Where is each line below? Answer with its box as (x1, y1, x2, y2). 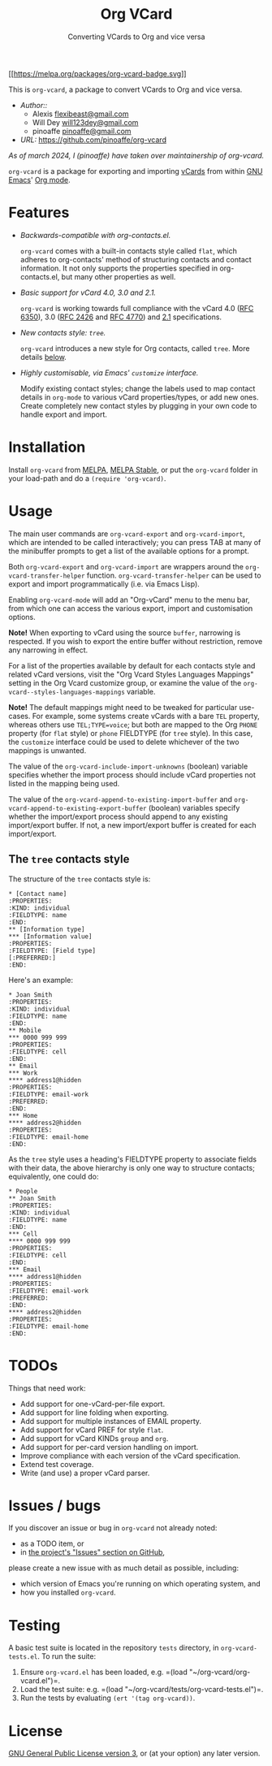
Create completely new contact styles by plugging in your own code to (19, 400, 257, 410)
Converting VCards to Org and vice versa (67, 32, 205, 41)
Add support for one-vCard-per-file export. (19, 1399, 165, 1409)
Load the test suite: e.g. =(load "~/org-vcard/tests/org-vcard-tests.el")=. (19, 1685, 264, 1695)
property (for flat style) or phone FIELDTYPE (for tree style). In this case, (8, 728, 253, 738)
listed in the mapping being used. (8, 778, 120, 788)
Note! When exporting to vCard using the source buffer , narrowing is (8, 627, 241, 638)
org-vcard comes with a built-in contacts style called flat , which (19, 245, 238, 256)
